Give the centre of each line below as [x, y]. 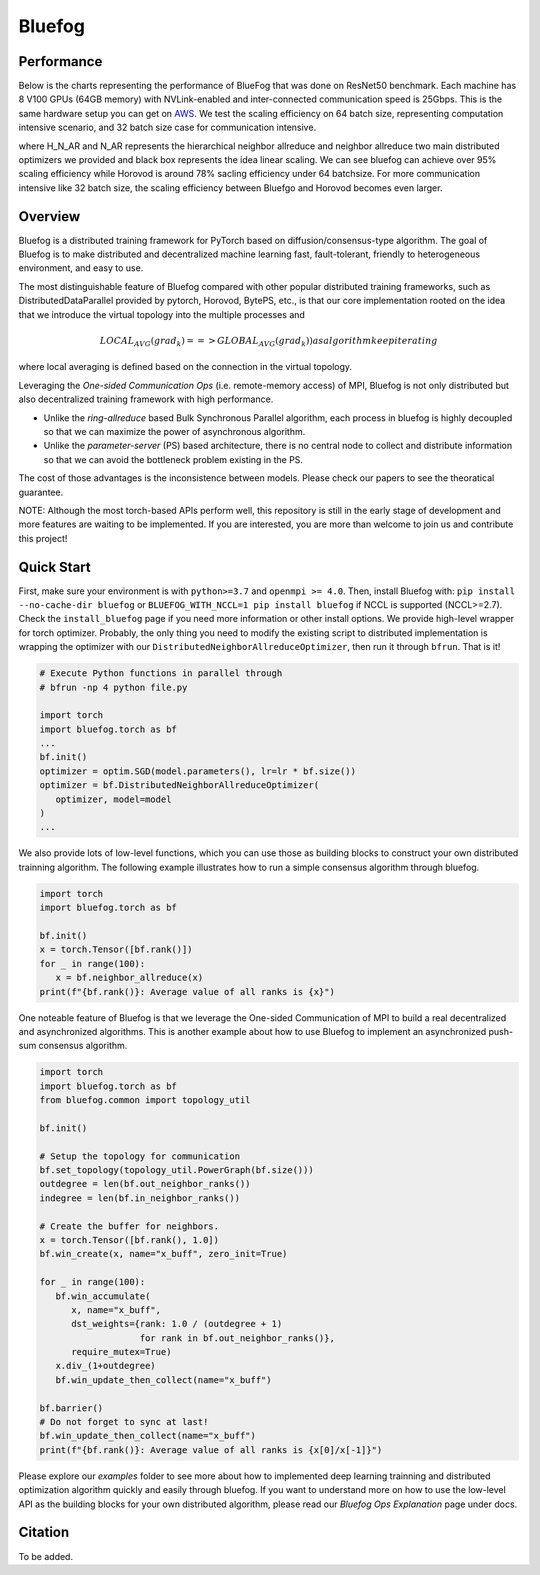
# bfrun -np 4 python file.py [113, 687]
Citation [44, 1532]
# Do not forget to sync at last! [124, 1422]
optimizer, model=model [113, 799]
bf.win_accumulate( [103, 1296]
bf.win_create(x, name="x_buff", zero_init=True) [163, 1254]
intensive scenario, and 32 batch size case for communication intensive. [167, 127]
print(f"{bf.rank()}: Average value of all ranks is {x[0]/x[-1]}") [211, 1449]
